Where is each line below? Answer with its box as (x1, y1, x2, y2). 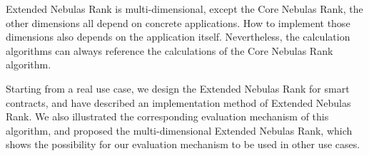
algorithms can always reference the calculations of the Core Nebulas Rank (6, 43, 333, 58)
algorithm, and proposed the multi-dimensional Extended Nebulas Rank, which (6, 123, 353, 137)
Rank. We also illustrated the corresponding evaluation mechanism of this (6, 109, 329, 124)
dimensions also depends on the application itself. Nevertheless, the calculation (6, 29, 350, 44)
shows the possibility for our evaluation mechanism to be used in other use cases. (6, 137, 360, 152)
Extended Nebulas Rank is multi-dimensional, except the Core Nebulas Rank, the (6, 1, 363, 16)
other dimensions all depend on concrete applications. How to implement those (6, 15, 350, 30)
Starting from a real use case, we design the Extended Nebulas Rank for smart (6, 80, 350, 95)
